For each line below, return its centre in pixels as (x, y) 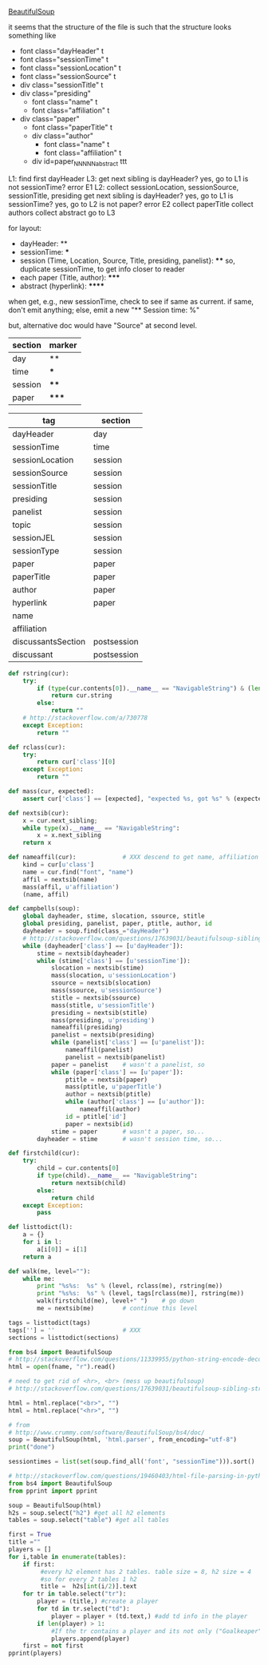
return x (37, 843)
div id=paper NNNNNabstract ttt (79, 162)
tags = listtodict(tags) (49, 1322)
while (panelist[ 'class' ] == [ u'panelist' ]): (128, 1043)
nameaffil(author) (110, 1109)
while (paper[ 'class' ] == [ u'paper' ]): (117, 1072)
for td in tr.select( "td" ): (83, 1609)
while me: (39, 1278)
